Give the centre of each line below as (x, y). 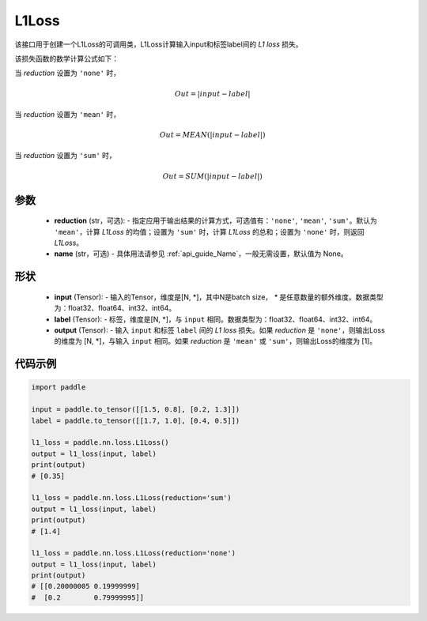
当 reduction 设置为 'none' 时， (67, 73)
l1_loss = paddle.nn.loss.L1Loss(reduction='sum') (132, 498)
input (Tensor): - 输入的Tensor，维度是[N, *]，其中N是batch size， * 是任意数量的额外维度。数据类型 (219, 297)
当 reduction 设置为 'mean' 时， (67, 114)
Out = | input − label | (212, 94)
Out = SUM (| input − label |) (212, 176)
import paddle (59, 388)
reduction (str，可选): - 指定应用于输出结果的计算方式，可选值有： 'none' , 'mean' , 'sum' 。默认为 (215, 220)
